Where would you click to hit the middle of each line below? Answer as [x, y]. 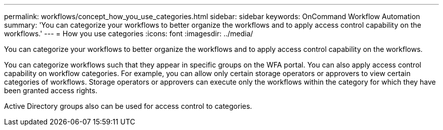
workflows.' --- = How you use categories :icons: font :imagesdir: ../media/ [129, 34]
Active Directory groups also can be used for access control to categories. [128, 106]
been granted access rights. [51, 90]
